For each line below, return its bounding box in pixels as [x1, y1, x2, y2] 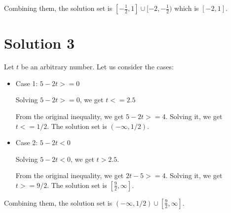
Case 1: [15, 78, 38, 88]
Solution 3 [4, 33, 75, 53]
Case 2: [15, 137, 38, 148]
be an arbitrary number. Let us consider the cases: [21, 61, 174, 72]
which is [174, 3, 199, 13]
